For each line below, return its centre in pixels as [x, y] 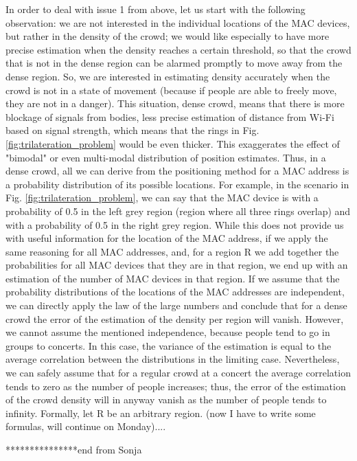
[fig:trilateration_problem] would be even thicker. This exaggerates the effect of [173, 143]
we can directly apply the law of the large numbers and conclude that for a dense [176, 305]
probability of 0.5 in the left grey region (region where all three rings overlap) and [178, 211]
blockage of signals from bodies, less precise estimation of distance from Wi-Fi [170, 116]
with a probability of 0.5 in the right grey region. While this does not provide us [175, 224]
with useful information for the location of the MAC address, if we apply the [167, 238]
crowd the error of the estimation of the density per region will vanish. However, [175, 318]
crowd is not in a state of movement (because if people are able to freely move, [171, 90]
